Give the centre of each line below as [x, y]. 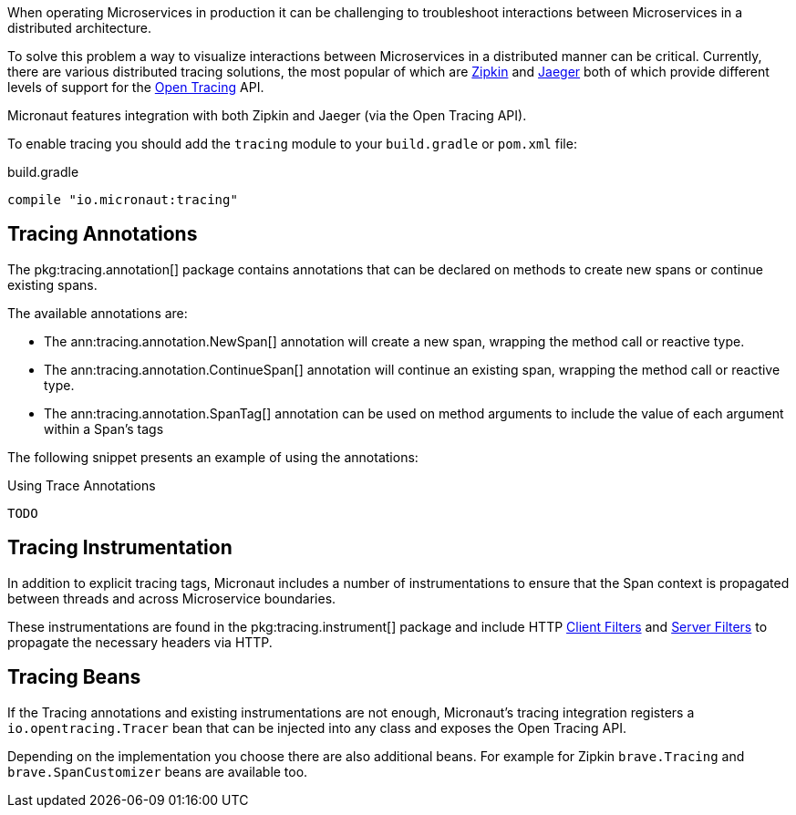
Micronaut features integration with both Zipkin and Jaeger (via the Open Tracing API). [267, 115]
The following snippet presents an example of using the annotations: [213, 457]
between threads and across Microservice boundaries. [172, 598]
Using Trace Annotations [82, 485]
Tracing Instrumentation [120, 548]
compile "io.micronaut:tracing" [123, 200]
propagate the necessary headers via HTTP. [140, 642]
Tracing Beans [74, 677]
